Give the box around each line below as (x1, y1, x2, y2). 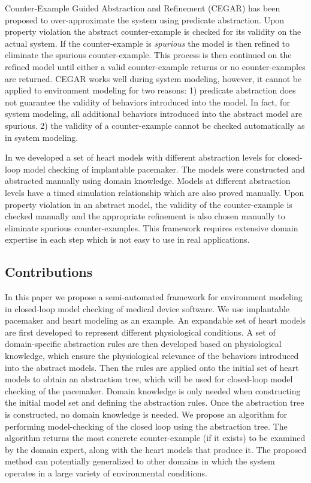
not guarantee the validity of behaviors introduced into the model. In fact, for (5, 95, 290, 108)
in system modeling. (5, 131, 78, 143)
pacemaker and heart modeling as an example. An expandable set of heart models (5, 314, 306, 327)
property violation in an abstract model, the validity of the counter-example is (5, 198, 292, 210)
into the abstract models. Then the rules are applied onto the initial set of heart (5, 361, 299, 373)
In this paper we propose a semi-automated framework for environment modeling (5, 291, 303, 303)
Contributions (5, 262, 93, 281)
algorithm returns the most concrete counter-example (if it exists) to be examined (5, 431, 306, 444)
